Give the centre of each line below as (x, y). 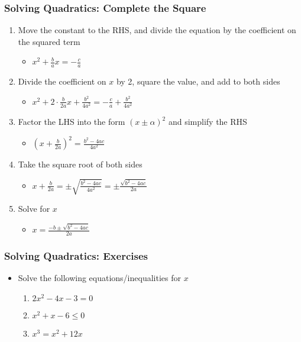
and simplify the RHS (208, 122)
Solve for (34, 209)
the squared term (49, 41)
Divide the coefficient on (62, 81)
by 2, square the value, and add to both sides (198, 81)
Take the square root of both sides (80, 164)
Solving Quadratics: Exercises (76, 255)
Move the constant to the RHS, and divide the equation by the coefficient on (157, 30)
